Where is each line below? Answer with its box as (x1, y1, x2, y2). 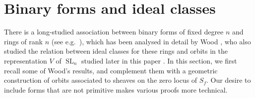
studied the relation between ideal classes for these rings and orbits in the (4, 46, 228, 56)
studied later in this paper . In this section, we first (81, 55, 237, 65)
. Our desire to (206, 75, 251, 85)
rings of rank (4, 36, 43, 46)
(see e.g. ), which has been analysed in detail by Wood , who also (51, 36, 251, 46)
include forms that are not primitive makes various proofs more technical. (4, 84, 228, 95)
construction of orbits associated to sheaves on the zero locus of (4, 75, 197, 85)
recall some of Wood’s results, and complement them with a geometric (4, 65, 218, 75)
